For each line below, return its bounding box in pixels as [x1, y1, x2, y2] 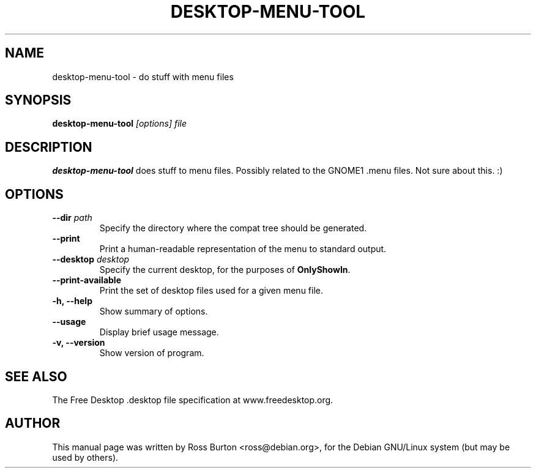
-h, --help [52, 296, 92, 307]
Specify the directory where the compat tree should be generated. [99, 223, 367, 234]
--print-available [52, 275, 121, 286]
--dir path [52, 212, 92, 223]
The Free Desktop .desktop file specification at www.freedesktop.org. [52, 394, 333, 405]
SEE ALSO [5, 368, 67, 384]
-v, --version [52, 337, 105, 348]
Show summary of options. [99, 306, 208, 317]
